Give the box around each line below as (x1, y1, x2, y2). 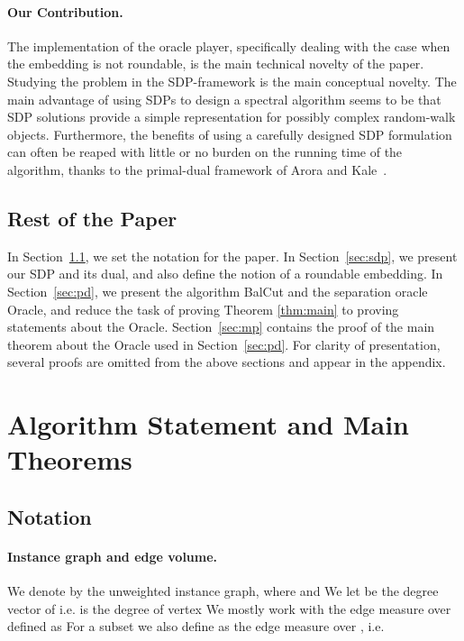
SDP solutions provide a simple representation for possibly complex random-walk (7, 107, 456, 126)
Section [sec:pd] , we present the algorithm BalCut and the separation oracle (7, 281, 428, 300)
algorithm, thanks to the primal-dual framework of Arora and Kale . (7, 160, 387, 179)
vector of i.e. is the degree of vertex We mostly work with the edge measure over (7, 599, 451, 618)
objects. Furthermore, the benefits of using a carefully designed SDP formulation (7, 124, 452, 143)
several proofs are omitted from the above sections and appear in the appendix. (7, 353, 446, 371)
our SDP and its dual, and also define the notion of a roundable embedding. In (7, 264, 443, 283)
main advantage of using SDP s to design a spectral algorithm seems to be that (7, 89, 441, 108)
